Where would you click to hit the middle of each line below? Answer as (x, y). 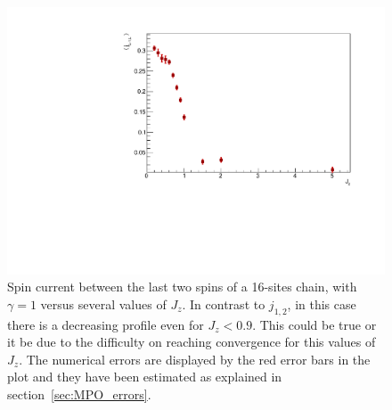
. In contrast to (224, 303)
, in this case (322, 303)
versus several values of (103, 303)
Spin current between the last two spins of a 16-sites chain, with (182, 287)
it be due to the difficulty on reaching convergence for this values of (192, 342)
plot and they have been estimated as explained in (145, 377)
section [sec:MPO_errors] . (79, 394)
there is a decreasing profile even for (106, 324)
